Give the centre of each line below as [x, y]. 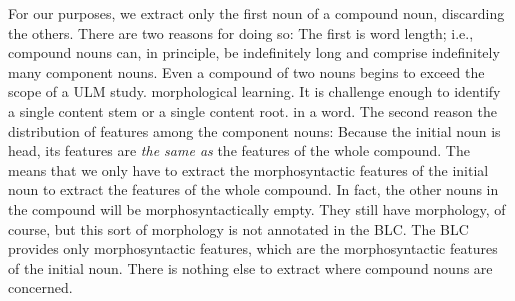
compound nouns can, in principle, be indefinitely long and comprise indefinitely [254, 52]
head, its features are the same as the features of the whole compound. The [239, 150]
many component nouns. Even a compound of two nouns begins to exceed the [246, 71]
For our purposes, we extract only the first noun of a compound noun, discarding [256, 13]
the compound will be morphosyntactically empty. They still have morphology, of [257, 208]
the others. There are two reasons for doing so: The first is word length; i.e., [241, 32]
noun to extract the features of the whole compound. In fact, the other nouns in [253, 189]
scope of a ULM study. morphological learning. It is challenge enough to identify [254, 91]
